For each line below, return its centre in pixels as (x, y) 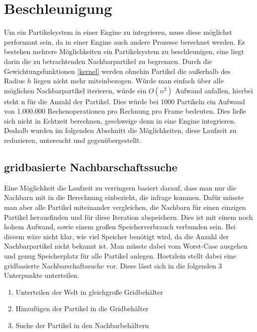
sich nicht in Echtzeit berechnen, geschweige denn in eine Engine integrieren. (120, 120)
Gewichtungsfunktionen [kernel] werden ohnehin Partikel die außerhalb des (117, 71)
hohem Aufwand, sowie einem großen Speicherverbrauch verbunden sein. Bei (120, 227)
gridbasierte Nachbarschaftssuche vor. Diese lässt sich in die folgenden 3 (113, 265)
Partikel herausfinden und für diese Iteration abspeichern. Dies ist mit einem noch (128, 217)
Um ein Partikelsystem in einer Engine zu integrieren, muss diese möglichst (118, 32)
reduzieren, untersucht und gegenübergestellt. (73, 140)
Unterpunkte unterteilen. (42, 275)
